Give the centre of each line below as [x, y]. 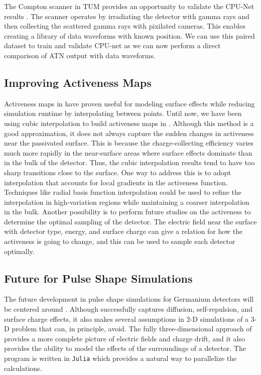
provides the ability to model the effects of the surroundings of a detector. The [125, 348]
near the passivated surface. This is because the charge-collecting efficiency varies [129, 143]
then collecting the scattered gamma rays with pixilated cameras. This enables [125, 26]
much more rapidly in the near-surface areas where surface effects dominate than [128, 152]
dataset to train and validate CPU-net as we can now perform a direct [112, 45]
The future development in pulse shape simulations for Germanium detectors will [129, 299]
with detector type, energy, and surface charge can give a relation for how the [123, 231]
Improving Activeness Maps [78, 82]
